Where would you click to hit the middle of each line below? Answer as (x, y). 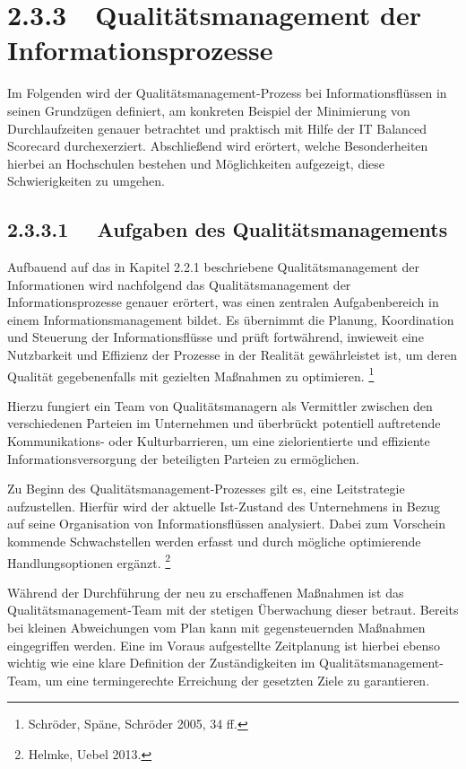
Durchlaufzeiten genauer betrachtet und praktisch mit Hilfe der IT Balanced (217, 128)
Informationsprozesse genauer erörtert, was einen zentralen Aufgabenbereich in (223, 302)
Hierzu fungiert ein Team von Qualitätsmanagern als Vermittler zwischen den (220, 405)
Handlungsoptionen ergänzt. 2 (89, 561)
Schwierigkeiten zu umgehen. (86, 181)
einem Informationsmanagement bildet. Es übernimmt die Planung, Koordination (231, 319)
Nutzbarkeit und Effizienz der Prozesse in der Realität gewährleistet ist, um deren (232, 355)
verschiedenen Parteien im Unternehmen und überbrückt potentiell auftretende (224, 423)
